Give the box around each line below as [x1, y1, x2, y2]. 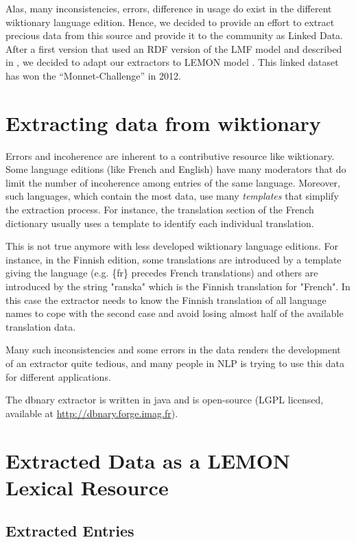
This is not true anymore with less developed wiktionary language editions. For [5, 239, 338, 253]
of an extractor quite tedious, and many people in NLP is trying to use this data [5, 356, 344, 370]
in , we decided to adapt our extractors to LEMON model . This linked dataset [5, 55, 339, 69]
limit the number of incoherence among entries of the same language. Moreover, [5, 175, 340, 189]
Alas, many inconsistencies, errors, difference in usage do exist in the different [5, 1, 332, 15]
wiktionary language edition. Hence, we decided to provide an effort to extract [5, 14, 335, 29]
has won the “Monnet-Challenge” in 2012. [5, 68, 181, 82]
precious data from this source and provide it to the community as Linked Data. [5, 28, 344, 43]
